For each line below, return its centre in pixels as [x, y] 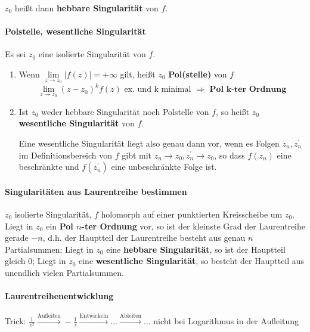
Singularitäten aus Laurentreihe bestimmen [96, 191]
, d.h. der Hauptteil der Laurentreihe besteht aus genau [144, 238]
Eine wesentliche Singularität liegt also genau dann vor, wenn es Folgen [149, 143]
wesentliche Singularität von [77, 123]
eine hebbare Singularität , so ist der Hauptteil [196, 249]
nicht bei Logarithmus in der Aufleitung [226, 321]
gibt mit [137, 155]
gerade [17, 238]
